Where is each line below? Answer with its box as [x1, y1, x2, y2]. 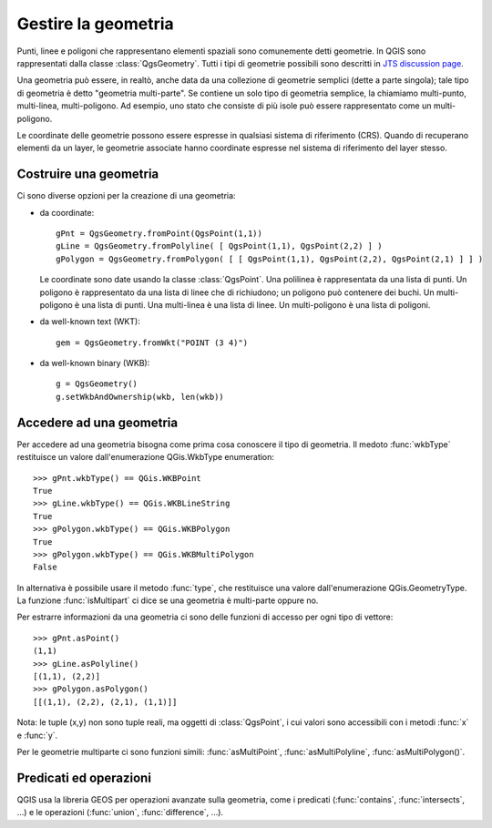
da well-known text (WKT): [39, 316, 140, 327]
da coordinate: [39, 207, 95, 218]
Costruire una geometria [16, 167, 159, 182]
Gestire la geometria [16, 14, 175, 34]
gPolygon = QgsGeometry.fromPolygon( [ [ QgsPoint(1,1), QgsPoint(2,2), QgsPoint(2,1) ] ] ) [56, 253, 484, 264]
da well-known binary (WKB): [39, 358, 150, 369]
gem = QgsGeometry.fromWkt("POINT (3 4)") [56, 337, 249, 348]
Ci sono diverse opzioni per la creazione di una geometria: [16, 190, 236, 201]
